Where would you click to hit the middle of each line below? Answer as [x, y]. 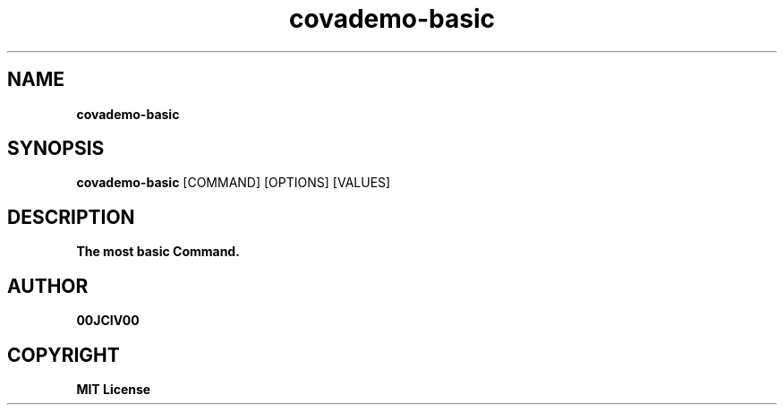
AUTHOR [48, 286]
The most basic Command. [158, 252]
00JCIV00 [108, 321]
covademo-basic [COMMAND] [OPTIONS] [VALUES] [234, 183]
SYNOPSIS [56, 149]
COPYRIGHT [64, 355]
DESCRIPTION [71, 217]
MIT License [114, 389]
